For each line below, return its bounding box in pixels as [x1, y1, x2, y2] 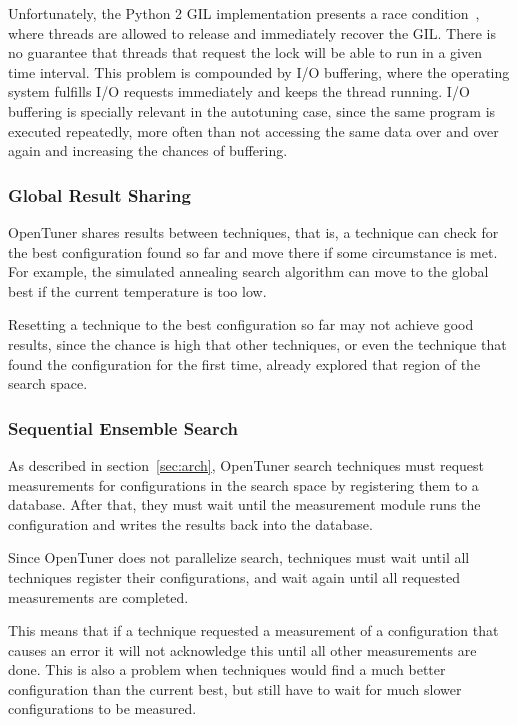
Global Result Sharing [8, 182, 191, 207]
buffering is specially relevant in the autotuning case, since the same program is [8, 100, 496, 121]
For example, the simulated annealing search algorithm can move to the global [8, 261, 489, 282]
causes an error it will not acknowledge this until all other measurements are [8, 639, 477, 660]
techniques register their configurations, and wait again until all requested [8, 566, 461, 587]
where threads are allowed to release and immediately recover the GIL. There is [8, 22, 496, 43]
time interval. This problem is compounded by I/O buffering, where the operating [8, 61, 510, 82]
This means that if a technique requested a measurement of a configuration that [8, 620, 499, 641]
